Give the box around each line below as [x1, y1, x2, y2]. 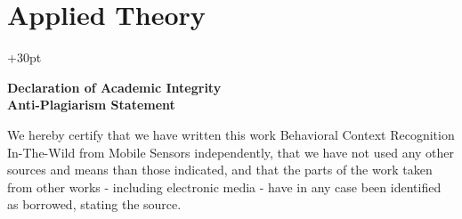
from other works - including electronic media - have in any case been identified [7, 177, 442, 196]
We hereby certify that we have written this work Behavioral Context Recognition [7, 125, 455, 143]
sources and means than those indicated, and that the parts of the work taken [7, 160, 433, 179]
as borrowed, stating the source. [7, 195, 182, 214]
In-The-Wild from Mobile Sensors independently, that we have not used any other [7, 142, 455, 161]
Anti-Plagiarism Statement [7, 95, 175, 114]
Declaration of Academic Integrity [7, 77, 222, 96]
